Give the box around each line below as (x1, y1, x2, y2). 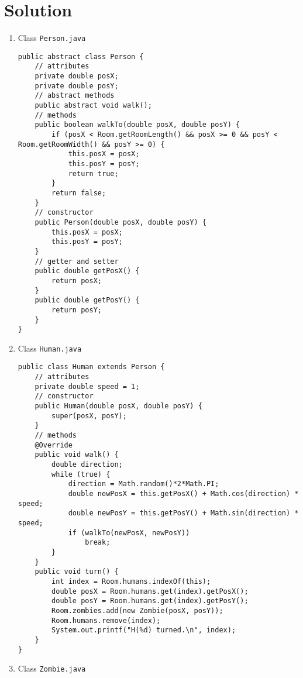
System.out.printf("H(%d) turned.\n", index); (51, 626, 236, 635)
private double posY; (35, 81, 119, 90)
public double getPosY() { (35, 296, 140, 305)
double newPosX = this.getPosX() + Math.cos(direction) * (68, 490, 299, 498)
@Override (35, 440, 73, 449)
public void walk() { (35, 450, 119, 459)
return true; (68, 169, 119, 178)
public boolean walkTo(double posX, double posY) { (35, 121, 240, 129)
